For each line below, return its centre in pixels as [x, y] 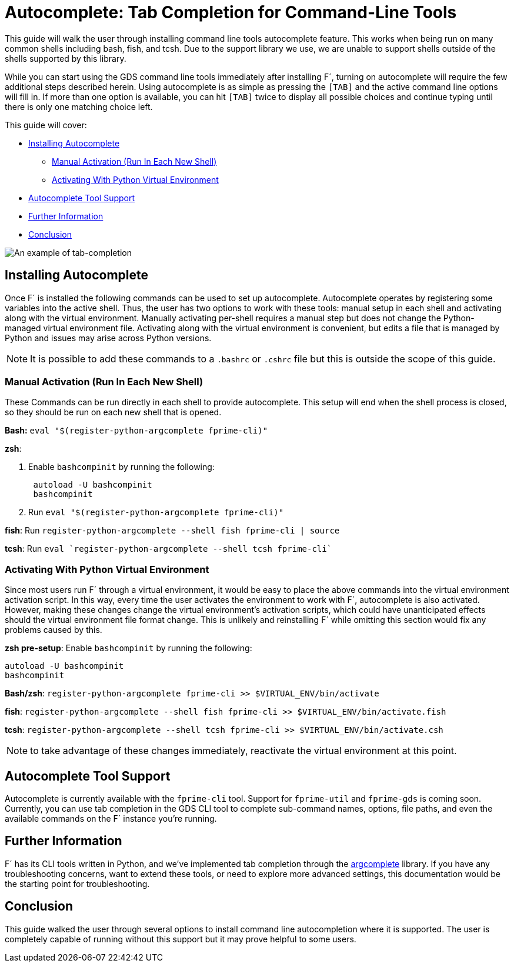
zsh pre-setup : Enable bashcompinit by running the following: [128, 648]
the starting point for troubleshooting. [77, 883]
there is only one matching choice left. [79, 106]
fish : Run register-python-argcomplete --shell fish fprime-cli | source [172, 531]
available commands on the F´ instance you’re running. [111, 818]
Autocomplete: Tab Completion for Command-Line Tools [231, 12]
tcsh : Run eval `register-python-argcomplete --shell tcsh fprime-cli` [168, 549]
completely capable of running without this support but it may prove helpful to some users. [181, 939]
